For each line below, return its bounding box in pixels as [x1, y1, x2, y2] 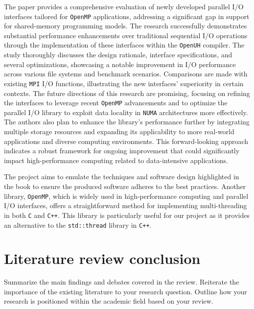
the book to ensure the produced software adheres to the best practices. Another [4, 181, 246, 191]
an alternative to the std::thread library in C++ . [4, 219, 152, 230]
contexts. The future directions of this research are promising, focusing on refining [4, 88, 250, 98]
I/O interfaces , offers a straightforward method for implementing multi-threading [4, 200, 247, 211]
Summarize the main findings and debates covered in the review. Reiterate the [4, 277, 239, 287]
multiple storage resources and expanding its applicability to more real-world [4, 126, 234, 137]
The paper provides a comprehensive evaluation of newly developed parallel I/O [4, 1, 244, 11]
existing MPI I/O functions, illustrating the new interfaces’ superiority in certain [4, 78, 244, 88]
